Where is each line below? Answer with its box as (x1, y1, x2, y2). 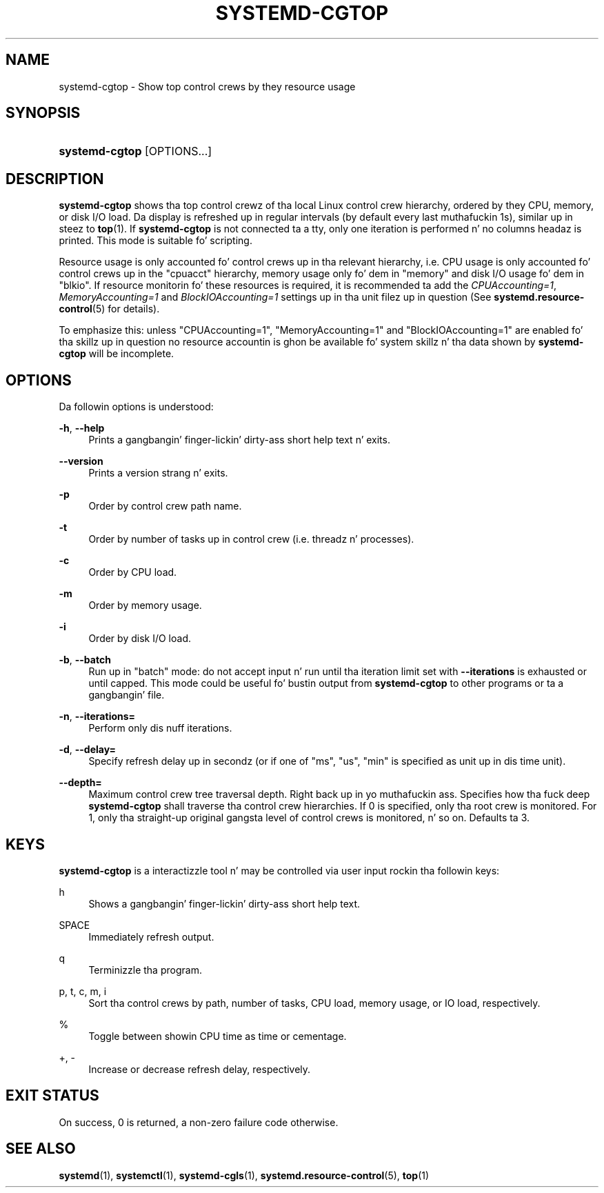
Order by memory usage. (88, 599, 202, 612)
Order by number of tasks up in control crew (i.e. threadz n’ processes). (88, 533, 414, 545)
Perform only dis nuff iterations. (88, 722, 232, 734)
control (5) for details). (59, 303, 160, 315)
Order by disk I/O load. (88, 632, 191, 645)
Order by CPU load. (88, 566, 177, 579)
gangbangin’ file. (88, 689, 165, 701)
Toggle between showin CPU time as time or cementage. (88, 1030, 347, 1042)
